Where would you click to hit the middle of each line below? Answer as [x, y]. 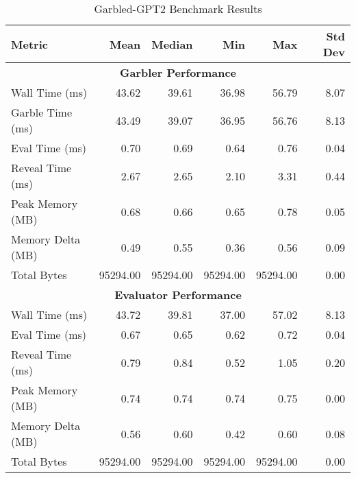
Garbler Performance [178, 72]
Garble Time [42, 112]
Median [172, 44]
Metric [29, 44]
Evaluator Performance [178, 295]
